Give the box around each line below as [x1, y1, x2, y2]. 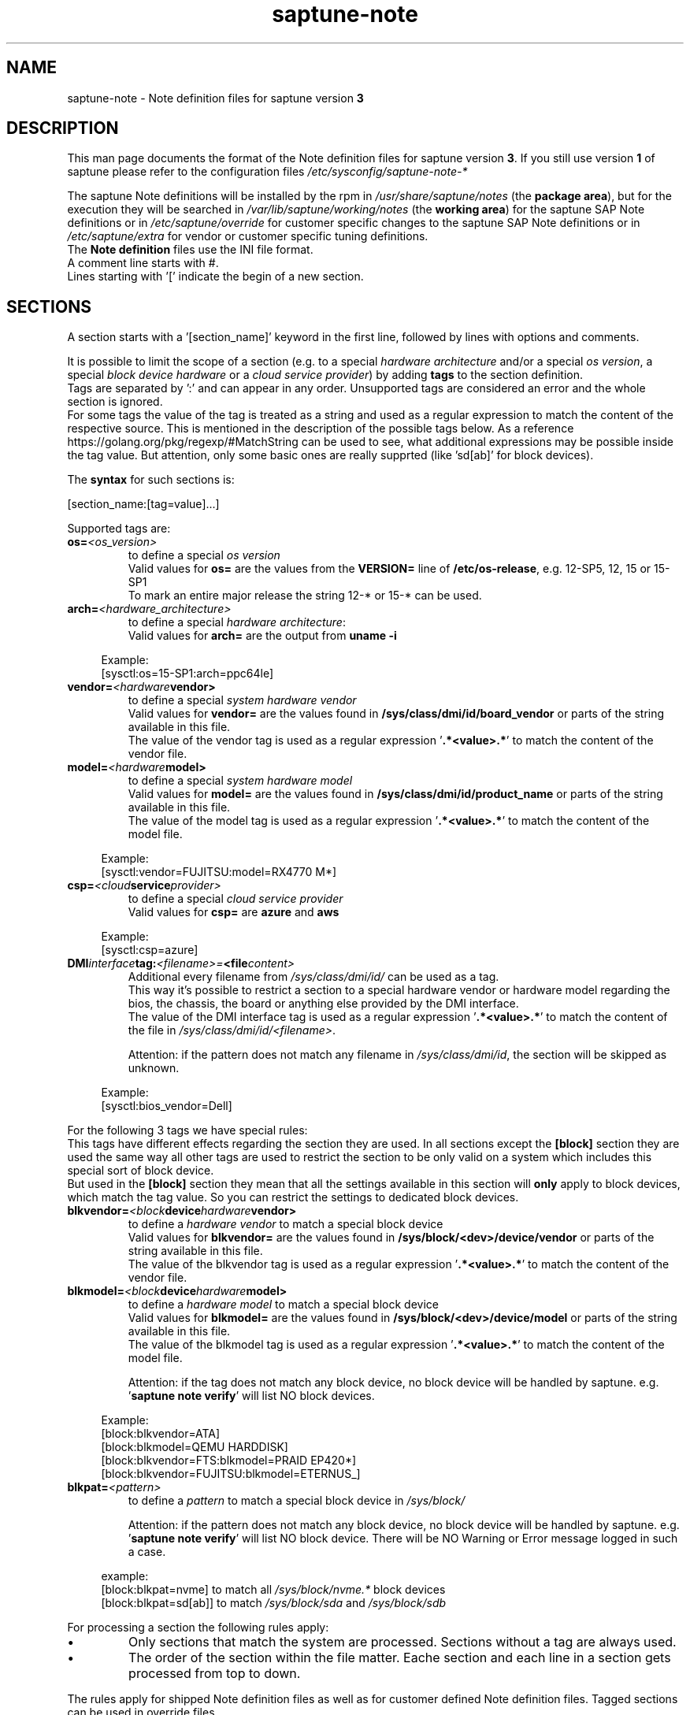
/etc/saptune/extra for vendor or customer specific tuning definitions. [67, 229, 428, 243]
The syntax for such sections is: [67, 473, 235, 487]
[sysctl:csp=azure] [101, 943, 198, 957]
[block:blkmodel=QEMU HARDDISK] [101, 1440, 288, 1454]
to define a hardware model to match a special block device [128, 1297, 439, 1312]
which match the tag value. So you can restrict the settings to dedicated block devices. [67, 1190, 519, 1205]
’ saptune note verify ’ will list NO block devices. [128, 1389, 375, 1403]
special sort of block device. [67, 1164, 214, 1178]
